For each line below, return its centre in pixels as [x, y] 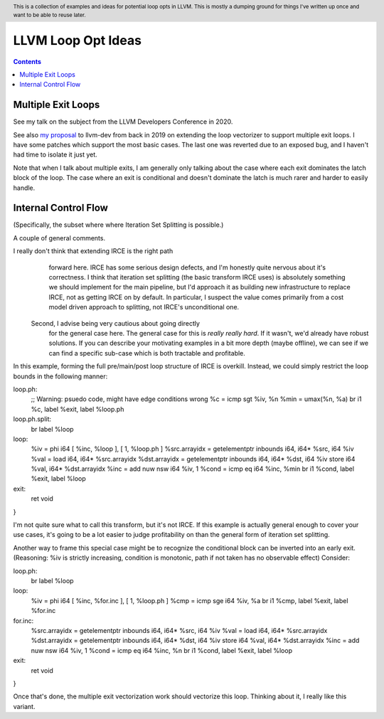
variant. [24, 706]
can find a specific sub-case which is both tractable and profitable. [147, 353]
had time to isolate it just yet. [55, 155]
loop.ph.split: [32, 419]
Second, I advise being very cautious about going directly [116, 323]
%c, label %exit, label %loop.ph [78, 409]
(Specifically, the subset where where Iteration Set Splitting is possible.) [118, 225]
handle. [24, 188]
